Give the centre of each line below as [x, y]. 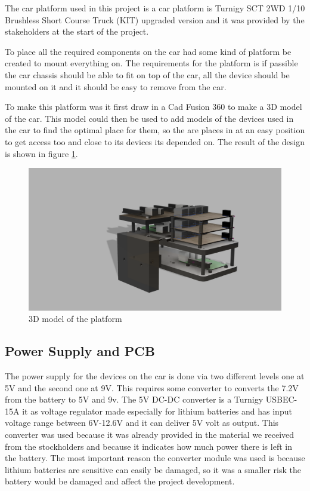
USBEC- [281, 399]
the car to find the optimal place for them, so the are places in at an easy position [155, 130]
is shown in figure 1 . [41, 153]
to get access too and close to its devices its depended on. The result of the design [155, 141]
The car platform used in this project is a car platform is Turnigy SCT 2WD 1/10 [155, 8]
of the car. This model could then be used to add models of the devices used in [149, 118]
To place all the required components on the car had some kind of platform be [148, 51]
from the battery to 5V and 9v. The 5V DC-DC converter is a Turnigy [134, 399]
